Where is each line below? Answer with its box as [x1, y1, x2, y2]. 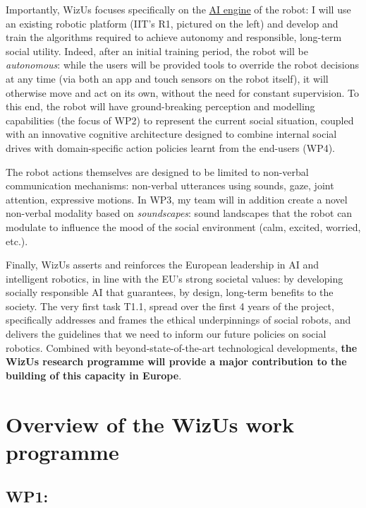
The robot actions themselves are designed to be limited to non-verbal [6, 164, 309, 179]
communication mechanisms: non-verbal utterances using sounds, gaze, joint [6, 178, 334, 193]
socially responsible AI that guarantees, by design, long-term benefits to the [6, 285, 334, 300]
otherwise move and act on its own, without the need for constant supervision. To [6, 85, 359, 100]
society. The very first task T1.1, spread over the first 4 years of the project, [6, 298, 334, 313]
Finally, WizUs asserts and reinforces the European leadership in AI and [6, 257, 319, 272]
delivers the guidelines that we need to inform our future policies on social [6, 326, 327, 341]
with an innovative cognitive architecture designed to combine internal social [6, 126, 337, 141]
